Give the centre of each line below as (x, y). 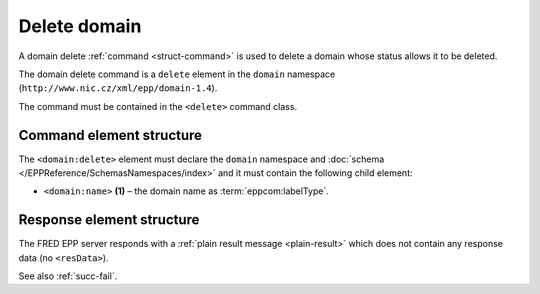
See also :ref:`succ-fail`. (68, 276)
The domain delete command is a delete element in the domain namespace (177, 74)
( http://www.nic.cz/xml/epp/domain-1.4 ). (118, 88)
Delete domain (80, 26)
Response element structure (109, 220)
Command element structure (110, 135)
